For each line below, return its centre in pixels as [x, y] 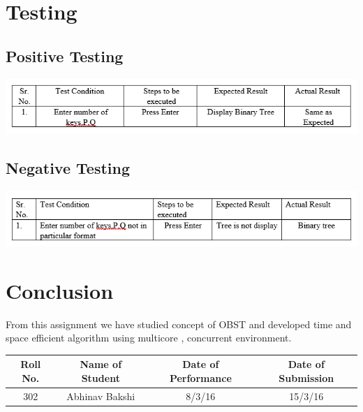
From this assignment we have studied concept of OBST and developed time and [179, 324]
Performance [200, 377]
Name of [101, 364]
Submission [306, 377]
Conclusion [60, 290]
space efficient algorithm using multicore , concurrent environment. [149, 338]
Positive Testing [65, 56]
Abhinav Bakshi [101, 396]
